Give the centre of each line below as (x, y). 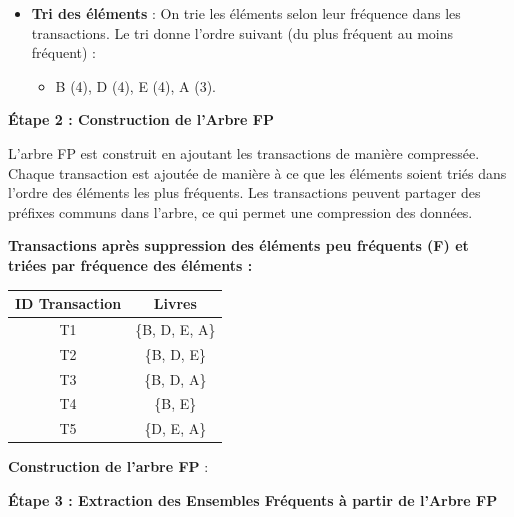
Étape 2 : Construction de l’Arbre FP (141, 119)
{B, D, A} (175, 378)
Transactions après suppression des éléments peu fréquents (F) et (238, 245)
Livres (175, 303)
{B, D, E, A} (175, 328)
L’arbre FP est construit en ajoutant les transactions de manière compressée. (244, 152)
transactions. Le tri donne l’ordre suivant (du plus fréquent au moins (242, 32)
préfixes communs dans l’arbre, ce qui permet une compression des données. (240, 211)
